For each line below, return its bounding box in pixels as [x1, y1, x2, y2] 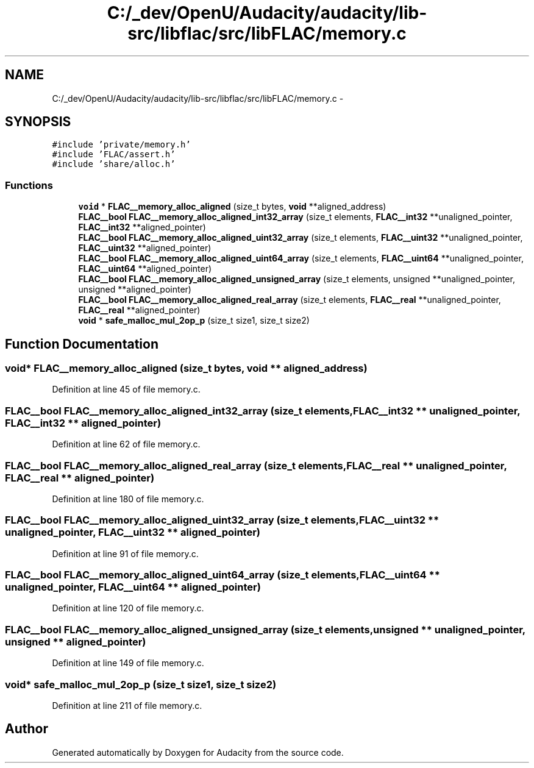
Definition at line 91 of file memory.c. [52, 548, 199, 559]
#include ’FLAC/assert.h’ [52, 149, 176, 160]
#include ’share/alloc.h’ [52, 159, 176, 169]
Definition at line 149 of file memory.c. [52, 658, 204, 669]
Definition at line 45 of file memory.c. [52, 384, 201, 395]
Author [5, 721, 48, 737]
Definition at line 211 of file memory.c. [52, 700, 202, 711]
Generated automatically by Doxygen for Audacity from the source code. [52, 747, 344, 758]
